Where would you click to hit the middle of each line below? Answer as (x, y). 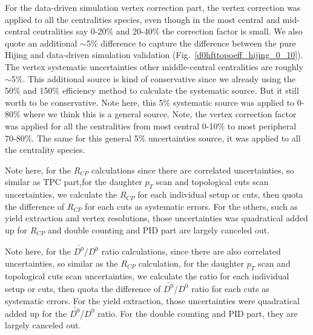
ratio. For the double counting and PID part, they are (198, 313)
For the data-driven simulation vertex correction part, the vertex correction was (153, 7)
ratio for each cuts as (230, 288)
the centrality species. (45, 150)
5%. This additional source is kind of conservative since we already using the (153, 78)
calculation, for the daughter (191, 263)
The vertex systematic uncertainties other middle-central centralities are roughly (154, 66)
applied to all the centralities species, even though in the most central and (143, 19)
